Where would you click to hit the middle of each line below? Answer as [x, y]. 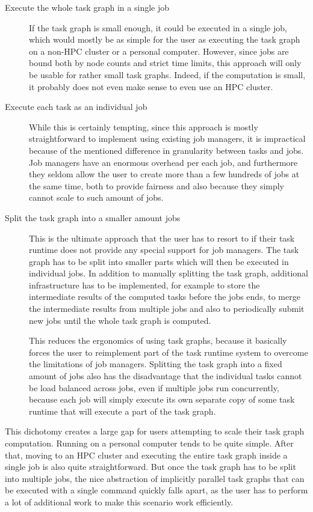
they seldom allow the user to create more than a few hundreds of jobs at [164, 174]
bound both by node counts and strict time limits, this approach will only [165, 63]
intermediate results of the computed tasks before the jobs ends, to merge [165, 297]
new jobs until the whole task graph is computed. [120, 320]
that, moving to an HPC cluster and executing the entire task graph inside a [146, 455]
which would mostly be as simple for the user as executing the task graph [165, 39]
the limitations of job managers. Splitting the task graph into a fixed [156, 364]
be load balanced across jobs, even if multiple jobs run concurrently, [154, 387]
